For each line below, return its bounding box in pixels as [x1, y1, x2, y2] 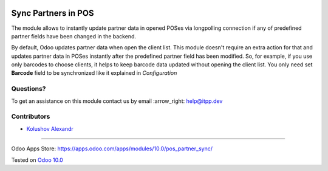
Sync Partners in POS [11, 8, 94, 18]
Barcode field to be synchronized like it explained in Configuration [11, 69, 177, 77]
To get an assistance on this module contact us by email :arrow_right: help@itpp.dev [11, 97, 223, 105]
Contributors [11, 113, 50, 121]
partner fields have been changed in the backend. [11, 32, 137, 40]
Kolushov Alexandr [26, 125, 74, 132]
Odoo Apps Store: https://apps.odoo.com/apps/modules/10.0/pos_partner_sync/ [11, 145, 213, 152]
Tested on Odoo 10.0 [11, 156, 63, 164]
